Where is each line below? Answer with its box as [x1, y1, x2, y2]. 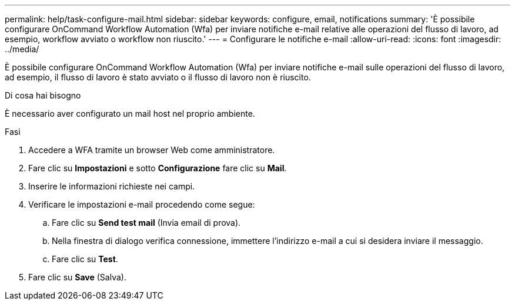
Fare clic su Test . [52, 254, 118, 264]
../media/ [5, 44, 39, 54]
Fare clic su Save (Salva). [28, 272, 126, 282]
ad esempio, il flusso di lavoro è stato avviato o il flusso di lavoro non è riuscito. [5, 72, 311, 82]
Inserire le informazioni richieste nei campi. [28, 181, 195, 191]
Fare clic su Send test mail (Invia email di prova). [52, 218, 241, 228]
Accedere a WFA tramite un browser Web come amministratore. [28, 145, 275, 155]
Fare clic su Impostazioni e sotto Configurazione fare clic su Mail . [28, 163, 287, 173]
